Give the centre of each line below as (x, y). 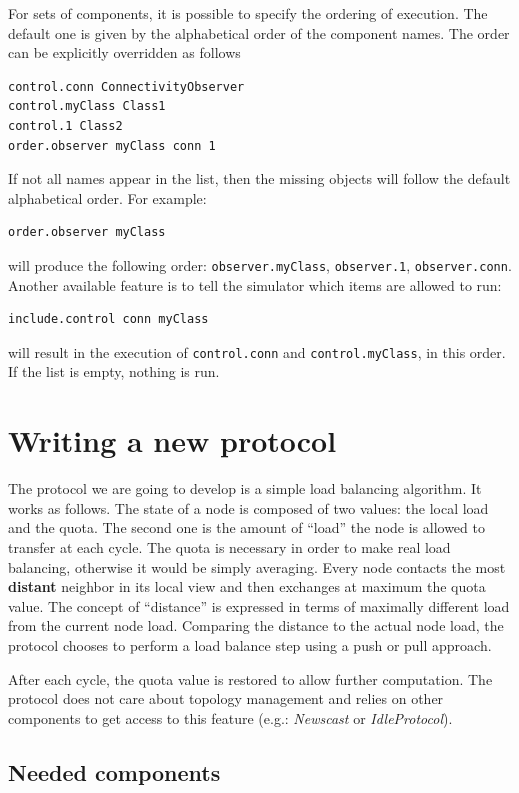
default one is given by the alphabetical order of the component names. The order (259, 32)
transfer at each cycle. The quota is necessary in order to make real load (229, 546)
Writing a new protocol (172, 440)
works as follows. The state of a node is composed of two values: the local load (248, 507)
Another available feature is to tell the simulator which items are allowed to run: (255, 284)
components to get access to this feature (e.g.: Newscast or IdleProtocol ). (230, 717)
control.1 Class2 (65, 125)
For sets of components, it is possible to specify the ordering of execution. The (248, 13)
